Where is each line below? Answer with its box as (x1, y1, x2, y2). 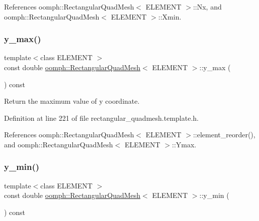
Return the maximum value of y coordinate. (4, 96, 140, 106)
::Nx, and (193, 2, 222, 12)
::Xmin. (158, 11, 182, 22)
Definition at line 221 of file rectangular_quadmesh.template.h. (4, 112, 199, 123)
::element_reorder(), (193, 129, 255, 140)
